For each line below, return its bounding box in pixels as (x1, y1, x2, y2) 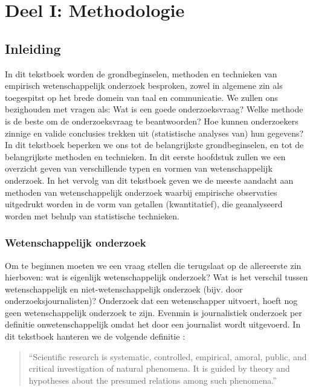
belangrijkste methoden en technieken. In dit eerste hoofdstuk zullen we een (5, 150, 286, 163)
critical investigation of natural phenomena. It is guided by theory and (28, 362, 290, 375)
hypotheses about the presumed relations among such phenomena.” (28, 373, 277, 386)
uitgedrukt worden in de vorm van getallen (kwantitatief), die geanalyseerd (5, 198, 283, 210)
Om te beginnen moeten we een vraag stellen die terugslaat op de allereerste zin (5, 259, 302, 271)
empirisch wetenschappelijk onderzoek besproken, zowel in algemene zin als (5, 79, 283, 92)
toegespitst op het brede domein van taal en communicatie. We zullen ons (5, 91, 278, 103)
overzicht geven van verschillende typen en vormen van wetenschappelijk (5, 162, 273, 175)
